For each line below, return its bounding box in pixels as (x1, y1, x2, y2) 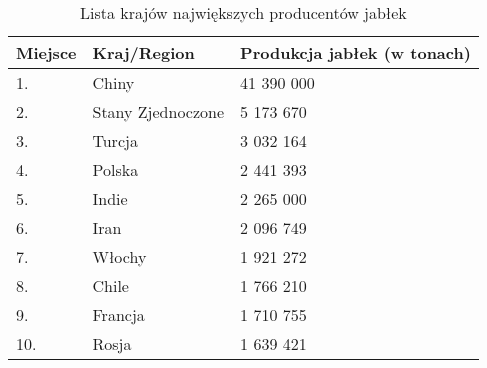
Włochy (92, 245, 147, 268)
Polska (92, 158, 139, 181)
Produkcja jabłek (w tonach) (240, 41, 471, 64)
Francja (92, 303, 145, 326)
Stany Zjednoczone (92, 100, 225, 123)
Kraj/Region (92, 41, 195, 64)
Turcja (92, 129, 138, 152)
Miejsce (16, 41, 77, 64)
